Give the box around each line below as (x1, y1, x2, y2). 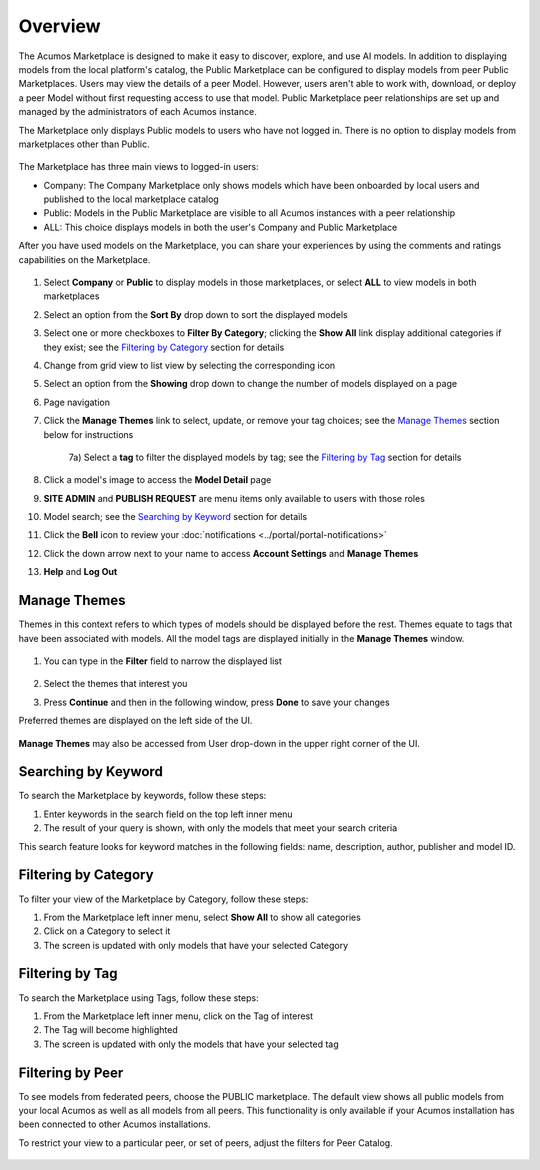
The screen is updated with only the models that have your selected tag (43, 1038, 339, 1050)
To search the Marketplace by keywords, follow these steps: (18, 790, 267, 802)
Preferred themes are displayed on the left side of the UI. (18, 715, 253, 727)
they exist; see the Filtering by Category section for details (43, 341, 285, 353)
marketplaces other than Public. (18, 138, 150, 150)
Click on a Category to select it (43, 925, 171, 937)
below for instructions (43, 428, 134, 440)
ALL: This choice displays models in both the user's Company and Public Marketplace (43, 221, 398, 233)
